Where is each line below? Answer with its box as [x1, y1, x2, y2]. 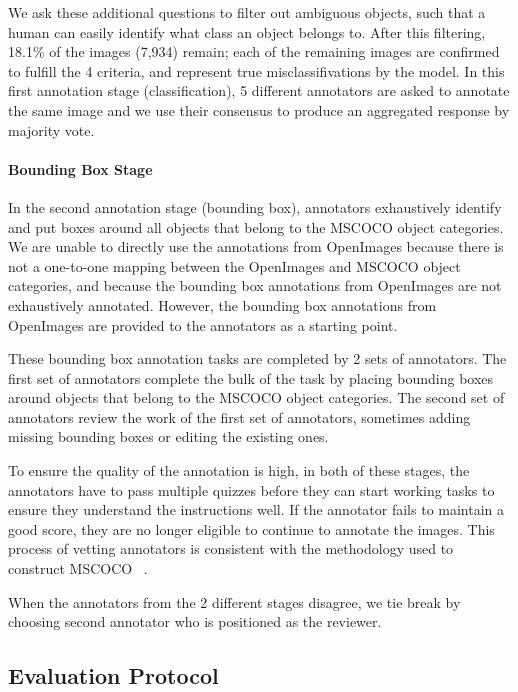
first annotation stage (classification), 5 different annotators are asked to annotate [8, 80, 510, 101]
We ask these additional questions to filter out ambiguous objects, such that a [8, 2, 486, 22]
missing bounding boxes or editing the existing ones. [8, 426, 329, 447]
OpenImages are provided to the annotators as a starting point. [8, 314, 398, 335]
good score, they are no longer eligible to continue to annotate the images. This [8, 518, 495, 539]
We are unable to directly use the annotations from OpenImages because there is [8, 236, 504, 257]
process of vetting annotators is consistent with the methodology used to [8, 538, 454, 559]
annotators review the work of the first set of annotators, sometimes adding [8, 406, 471, 427]
